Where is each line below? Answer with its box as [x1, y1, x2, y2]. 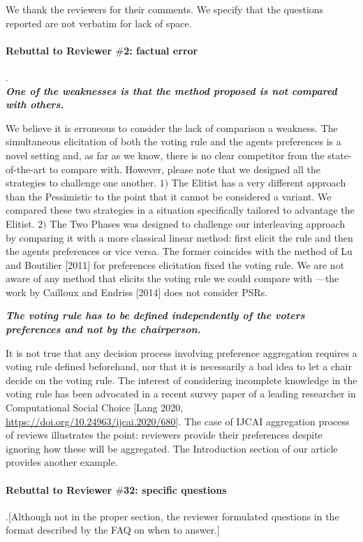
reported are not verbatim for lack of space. [6, 15, 192, 30]
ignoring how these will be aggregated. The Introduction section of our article [6, 441, 338, 455]
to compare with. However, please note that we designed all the [49, 161, 320, 176]
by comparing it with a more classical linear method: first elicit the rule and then [6, 230, 353, 244]
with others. [6, 97, 64, 112]
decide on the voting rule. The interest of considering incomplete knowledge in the [6, 372, 357, 387]
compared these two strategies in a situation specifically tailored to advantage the [6, 203, 355, 217]
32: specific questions [124, 482, 227, 497]
